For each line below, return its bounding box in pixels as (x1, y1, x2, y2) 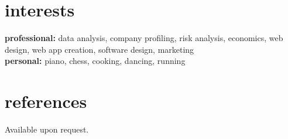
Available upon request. (5, 123, 89, 135)
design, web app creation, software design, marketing (5, 43, 194, 55)
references (5, 89, 87, 113)
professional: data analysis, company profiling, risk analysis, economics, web (5, 32, 283, 44)
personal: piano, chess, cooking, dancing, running (5, 55, 186, 67)
